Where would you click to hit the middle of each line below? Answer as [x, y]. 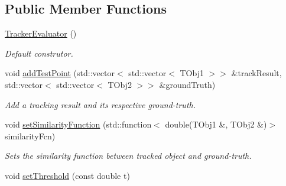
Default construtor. [39, 53]
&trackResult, [256, 73]
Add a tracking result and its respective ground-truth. [100, 104]
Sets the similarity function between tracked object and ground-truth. [128, 156]
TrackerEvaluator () [41, 33]
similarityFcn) [30, 136]
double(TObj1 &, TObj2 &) [216, 124]
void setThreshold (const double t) [67, 175]
